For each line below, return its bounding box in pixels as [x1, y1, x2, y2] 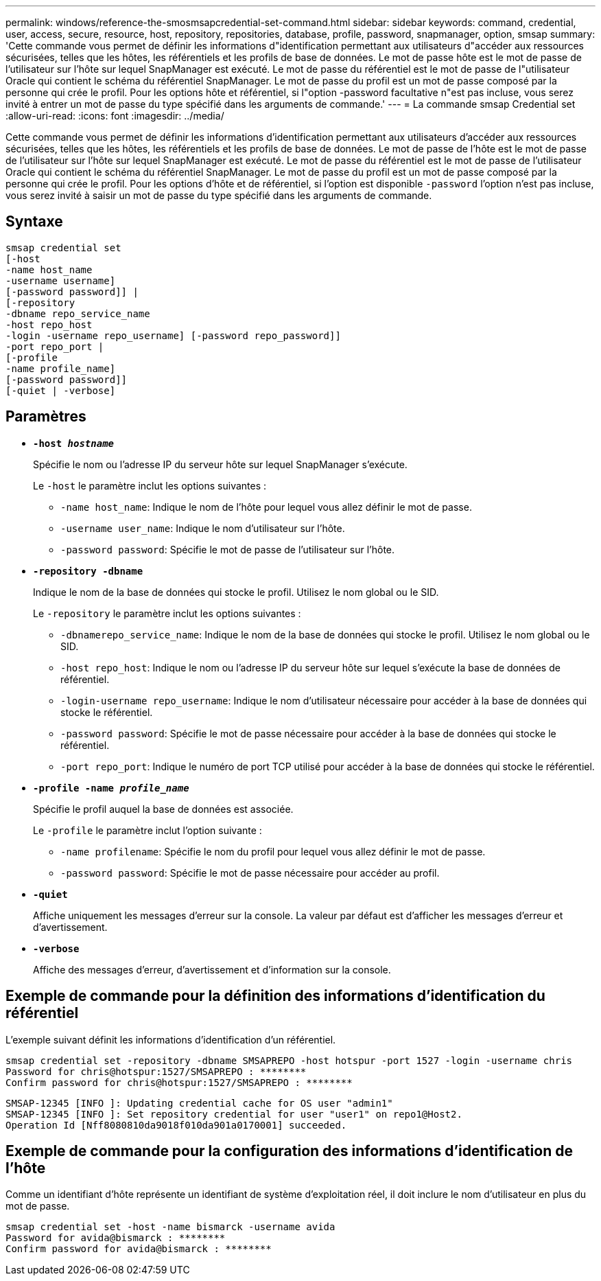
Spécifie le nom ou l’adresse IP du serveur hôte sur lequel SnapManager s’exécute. [33, 458, 408, 470]
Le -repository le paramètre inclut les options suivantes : [33, 607, 301, 619]
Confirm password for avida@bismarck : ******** [5, 1243, 272, 1255]
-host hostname [33, 437, 115, 449]
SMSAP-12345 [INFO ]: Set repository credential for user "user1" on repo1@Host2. [5, 1108, 462, 1120]
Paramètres [5, 408, 86, 426]
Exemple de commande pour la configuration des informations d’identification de [5, 1142, 573, 1159]
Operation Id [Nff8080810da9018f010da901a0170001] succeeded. [5, 1119, 347, 1131]
